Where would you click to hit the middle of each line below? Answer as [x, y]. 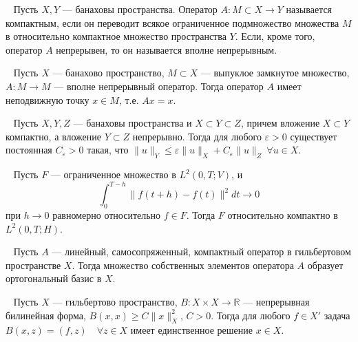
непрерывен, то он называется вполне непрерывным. [167, 49]
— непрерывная [276, 301]
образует [325, 265]
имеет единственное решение [192, 330]
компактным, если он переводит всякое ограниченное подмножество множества [172, 22]
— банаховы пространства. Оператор [140, 9]
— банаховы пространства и [133, 123]
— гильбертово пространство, [115, 301]
